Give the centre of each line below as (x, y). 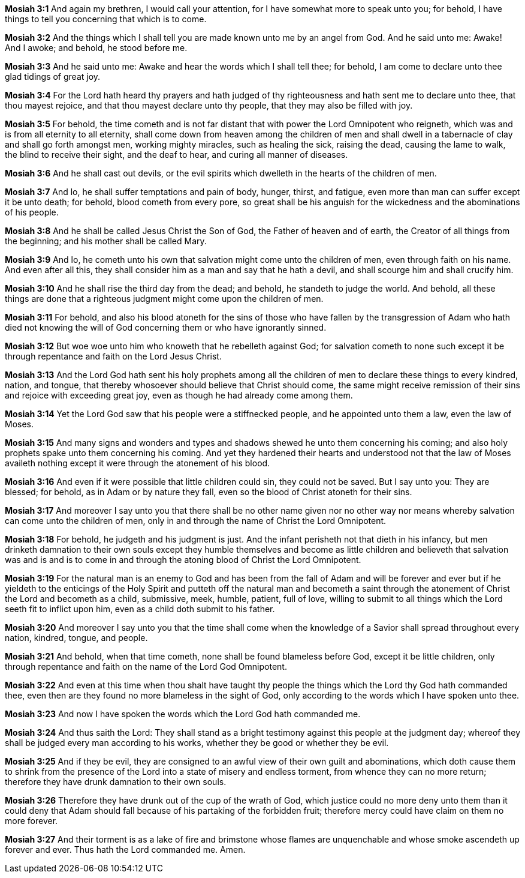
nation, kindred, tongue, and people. (76, 638)
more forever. (31, 821)
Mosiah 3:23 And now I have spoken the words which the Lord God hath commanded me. (183, 714)
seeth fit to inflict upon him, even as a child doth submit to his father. (140, 609)
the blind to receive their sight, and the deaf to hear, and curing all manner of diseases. (176, 155)
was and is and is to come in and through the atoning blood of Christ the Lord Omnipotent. (183, 560)
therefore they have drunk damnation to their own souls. (116, 782)
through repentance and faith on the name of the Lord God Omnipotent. (146, 666)
